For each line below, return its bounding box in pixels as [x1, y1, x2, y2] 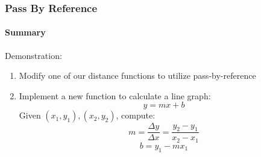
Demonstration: [5, 49, 62, 61]
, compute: [116, 109, 156, 122]
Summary [5, 26, 46, 38]
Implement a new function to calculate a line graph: [19, 89, 211, 102]
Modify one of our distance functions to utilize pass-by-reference [19, 69, 256, 82]
